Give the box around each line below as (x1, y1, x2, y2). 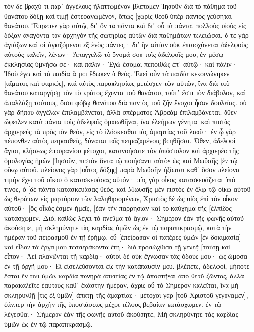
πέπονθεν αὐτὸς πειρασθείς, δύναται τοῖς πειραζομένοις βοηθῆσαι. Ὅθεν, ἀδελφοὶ (4, 136, 236, 146)
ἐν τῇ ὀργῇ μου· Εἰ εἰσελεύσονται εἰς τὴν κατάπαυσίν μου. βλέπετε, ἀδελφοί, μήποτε (4, 261, 250, 271)
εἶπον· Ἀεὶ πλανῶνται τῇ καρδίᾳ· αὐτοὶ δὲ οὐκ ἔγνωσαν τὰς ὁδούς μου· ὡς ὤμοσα (4, 251, 248, 261)
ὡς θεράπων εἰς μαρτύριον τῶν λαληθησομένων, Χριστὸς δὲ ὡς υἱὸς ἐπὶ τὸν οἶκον (4, 193, 238, 203)
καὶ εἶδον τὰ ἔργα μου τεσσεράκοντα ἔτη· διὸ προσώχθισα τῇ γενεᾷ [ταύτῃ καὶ (4, 241, 230, 251)
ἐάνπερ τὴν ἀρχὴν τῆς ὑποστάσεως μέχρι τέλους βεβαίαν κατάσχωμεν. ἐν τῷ (4, 299, 222, 309)
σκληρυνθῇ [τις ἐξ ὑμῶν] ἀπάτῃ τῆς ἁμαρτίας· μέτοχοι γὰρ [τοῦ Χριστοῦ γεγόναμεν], (4, 289, 248, 300)
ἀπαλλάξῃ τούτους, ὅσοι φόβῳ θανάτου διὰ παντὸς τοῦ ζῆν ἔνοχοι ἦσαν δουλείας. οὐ (4, 97, 247, 107)
